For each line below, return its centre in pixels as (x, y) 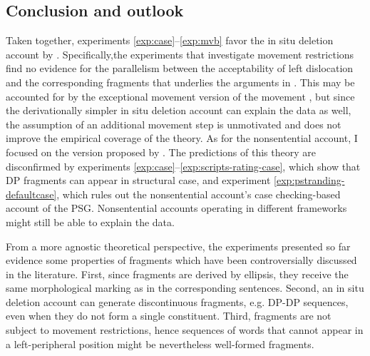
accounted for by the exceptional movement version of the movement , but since (180, 96)
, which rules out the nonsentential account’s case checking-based (199, 194)
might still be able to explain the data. (90, 222)
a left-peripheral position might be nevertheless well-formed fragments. (160, 344)
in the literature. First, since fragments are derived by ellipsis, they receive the (177, 274)
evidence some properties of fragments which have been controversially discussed (181, 260)
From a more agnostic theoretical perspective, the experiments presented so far (178, 246)
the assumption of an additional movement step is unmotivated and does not (174, 124)
